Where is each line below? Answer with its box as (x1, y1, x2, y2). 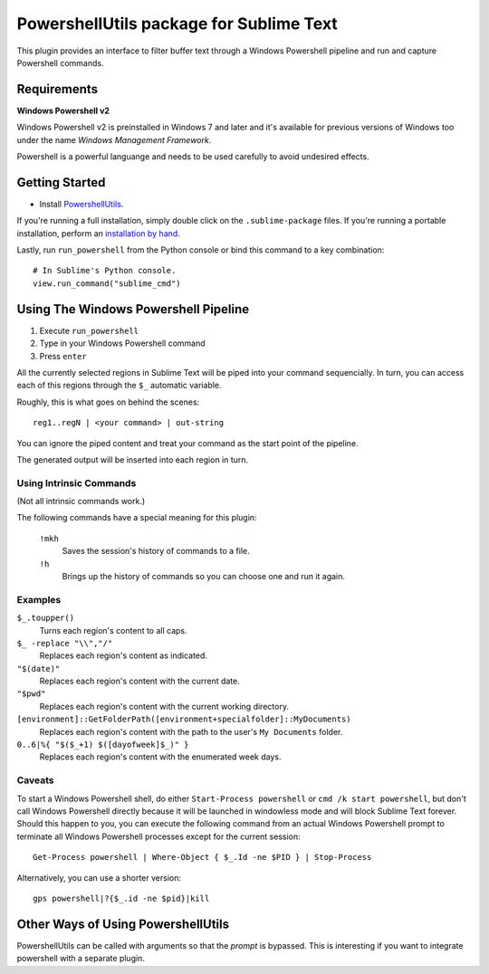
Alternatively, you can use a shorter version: (16, 872, 181, 883)
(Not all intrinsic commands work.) (16, 496, 146, 507)
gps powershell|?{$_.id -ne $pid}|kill (33, 893, 210, 903)
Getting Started (16, 175, 106, 190)
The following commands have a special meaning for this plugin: (16, 512, 257, 523)
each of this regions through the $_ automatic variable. (16, 380, 222, 391)
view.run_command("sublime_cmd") (33, 278, 181, 289)
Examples (16, 593, 62, 606)
